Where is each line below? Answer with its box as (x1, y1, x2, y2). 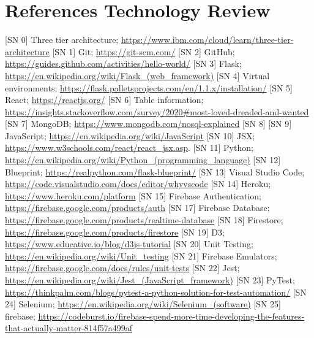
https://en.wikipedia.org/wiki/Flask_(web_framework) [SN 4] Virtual (5, 69, 270, 82)
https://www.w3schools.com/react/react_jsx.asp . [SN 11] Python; (5, 141, 253, 154)
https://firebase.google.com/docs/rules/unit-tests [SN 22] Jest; (5, 261, 240, 274)
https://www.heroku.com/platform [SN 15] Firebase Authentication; (5, 189, 261, 202)
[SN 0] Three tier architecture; (5, 33, 119, 46)
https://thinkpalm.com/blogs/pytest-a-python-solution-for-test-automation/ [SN (5, 285, 307, 298)
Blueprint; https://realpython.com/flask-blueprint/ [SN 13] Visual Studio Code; (5, 165, 305, 178)
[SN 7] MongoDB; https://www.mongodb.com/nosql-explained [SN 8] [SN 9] (5, 117, 292, 130)
